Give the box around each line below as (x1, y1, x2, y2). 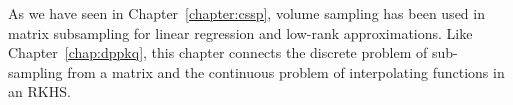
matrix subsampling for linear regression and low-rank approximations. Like (8, 22, 473, 43)
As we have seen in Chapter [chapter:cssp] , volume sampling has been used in (8, 3, 485, 23)
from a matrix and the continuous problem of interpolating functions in (67, 61, 505, 82)
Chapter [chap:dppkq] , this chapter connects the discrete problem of (8, 42, 428, 63)
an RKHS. (8, 81, 71, 102)
